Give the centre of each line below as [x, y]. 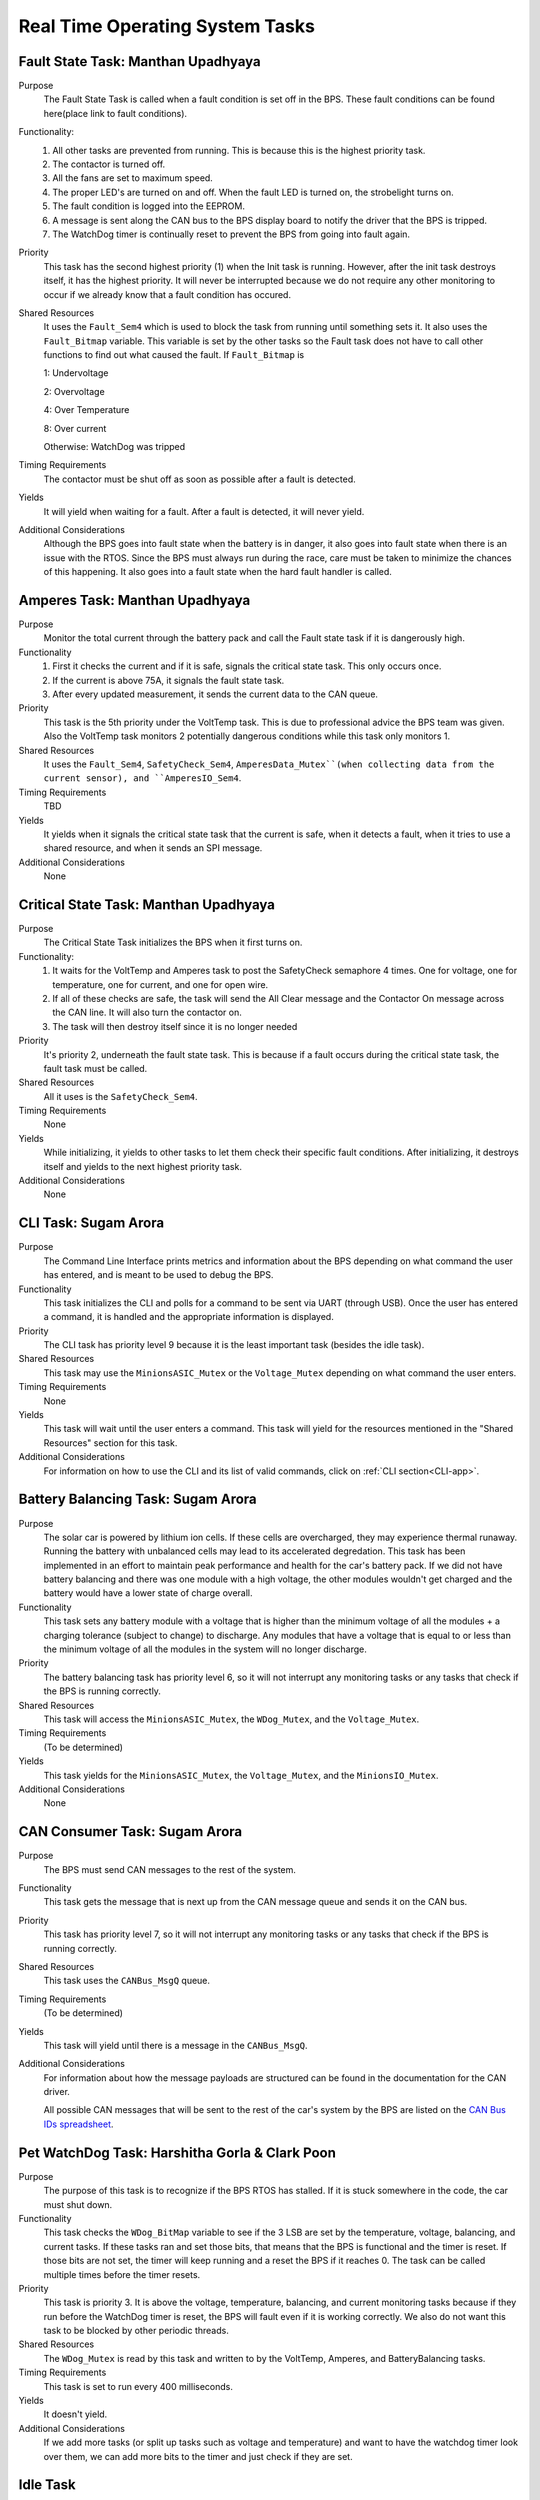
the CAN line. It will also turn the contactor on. [147, 1012]
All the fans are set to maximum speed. [133, 178]
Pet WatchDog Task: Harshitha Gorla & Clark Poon [177, 2152]
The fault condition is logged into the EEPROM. [148, 206]
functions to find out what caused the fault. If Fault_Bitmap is [174, 355]
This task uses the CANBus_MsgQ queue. [126, 1981]
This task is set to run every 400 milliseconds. [138, 2386]
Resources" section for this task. [110, 1442]
